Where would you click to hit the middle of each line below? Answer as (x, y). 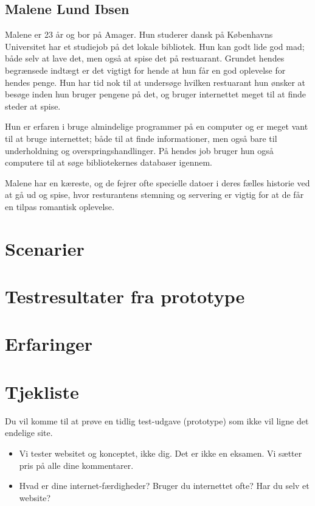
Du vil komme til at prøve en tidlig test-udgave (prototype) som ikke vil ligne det (157, 420)
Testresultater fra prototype (125, 296)
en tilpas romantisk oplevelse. (60, 206)
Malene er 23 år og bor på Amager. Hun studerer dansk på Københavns (139, 34)
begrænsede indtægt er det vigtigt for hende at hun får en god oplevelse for (145, 70)
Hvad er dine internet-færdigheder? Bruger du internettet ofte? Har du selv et (164, 486)
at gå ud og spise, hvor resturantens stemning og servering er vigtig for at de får (154, 195)
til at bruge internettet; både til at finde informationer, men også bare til (141, 138)
